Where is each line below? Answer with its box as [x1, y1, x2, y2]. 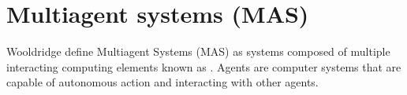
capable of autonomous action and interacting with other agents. [6, 74, 319, 90]
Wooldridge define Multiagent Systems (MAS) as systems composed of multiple [6, 43, 390, 60]
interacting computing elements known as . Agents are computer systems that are [6, 58, 401, 75]
